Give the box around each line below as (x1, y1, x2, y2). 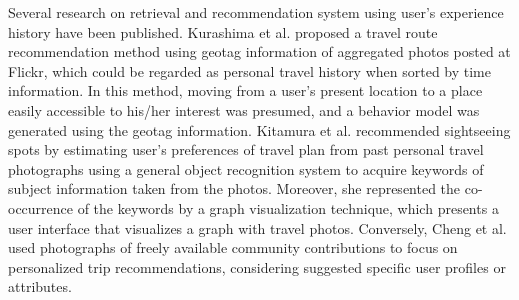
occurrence (8, 197, 74, 218)
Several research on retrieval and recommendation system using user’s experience (8, 2, 504, 22)
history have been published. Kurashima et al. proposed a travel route (8, 21, 438, 42)
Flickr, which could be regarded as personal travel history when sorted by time (8, 60, 491, 81)
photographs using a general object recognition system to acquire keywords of (8, 158, 484, 179)
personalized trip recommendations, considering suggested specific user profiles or (8, 256, 506, 277)
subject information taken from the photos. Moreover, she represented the (8, 178, 461, 199)
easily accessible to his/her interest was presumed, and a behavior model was (8, 99, 480, 120)
